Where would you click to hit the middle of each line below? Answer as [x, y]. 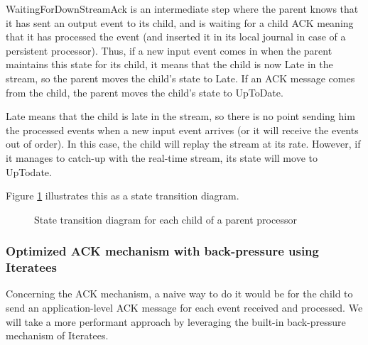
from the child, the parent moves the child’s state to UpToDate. [145, 92]
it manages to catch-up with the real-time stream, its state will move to [162, 157]
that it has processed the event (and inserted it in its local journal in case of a [176, 37]
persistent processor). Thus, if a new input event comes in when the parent [169, 50]
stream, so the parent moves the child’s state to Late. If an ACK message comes [180, 78]
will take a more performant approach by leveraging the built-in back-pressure [176, 321]
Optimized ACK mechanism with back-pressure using [162, 251]
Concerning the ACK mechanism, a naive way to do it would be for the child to [179, 294]
